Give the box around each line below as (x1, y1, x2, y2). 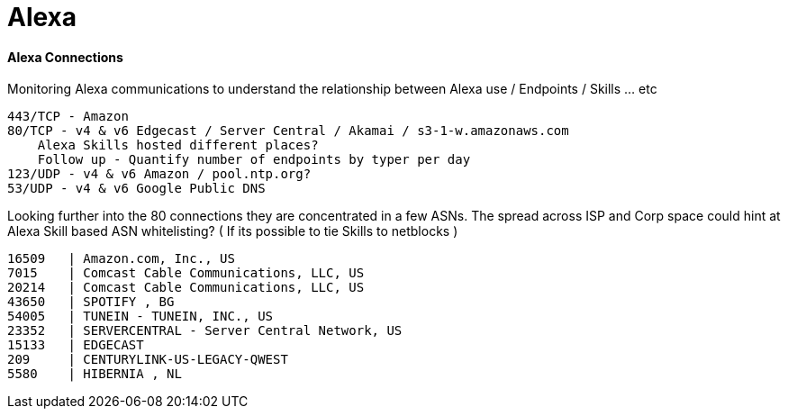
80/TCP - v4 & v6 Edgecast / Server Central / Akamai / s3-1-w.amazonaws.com (7, 123, 569, 139)
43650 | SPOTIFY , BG (7, 294, 175, 310)
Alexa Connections (7, 49, 123, 65)
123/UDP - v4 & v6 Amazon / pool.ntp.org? (7, 167, 312, 182)
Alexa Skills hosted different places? (37, 138, 319, 153)
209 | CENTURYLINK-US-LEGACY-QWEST (7, 352, 288, 367)
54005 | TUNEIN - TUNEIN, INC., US (7, 309, 274, 324)
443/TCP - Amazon (7, 109, 129, 124)
